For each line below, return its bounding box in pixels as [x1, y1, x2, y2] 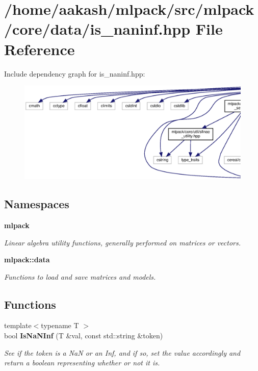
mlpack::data [4, 254, 50, 265]
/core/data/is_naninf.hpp [4, 18, 191, 39]
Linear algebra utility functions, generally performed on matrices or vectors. [4, 237, 241, 248]
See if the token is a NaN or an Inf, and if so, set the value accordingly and [4, 347, 241, 358]
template [4, 320, 32, 331]
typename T [41, 320, 79, 331]
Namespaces [4, 196, 69, 212]
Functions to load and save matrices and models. [4, 271, 156, 282]
